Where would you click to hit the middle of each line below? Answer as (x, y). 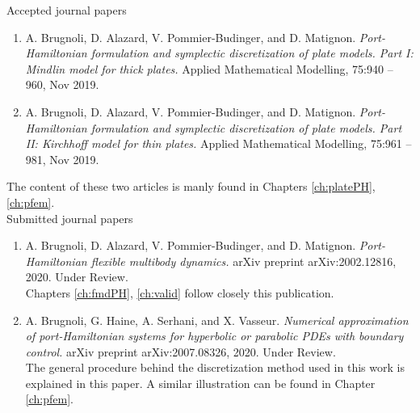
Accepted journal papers (67, 10)
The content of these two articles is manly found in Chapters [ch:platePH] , (191, 186)
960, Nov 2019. (62, 84)
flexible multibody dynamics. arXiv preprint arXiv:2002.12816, (244, 261)
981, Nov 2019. (62, 159)
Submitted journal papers (70, 218)
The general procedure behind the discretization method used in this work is (215, 367)
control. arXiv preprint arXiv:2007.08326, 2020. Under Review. (181, 351)
